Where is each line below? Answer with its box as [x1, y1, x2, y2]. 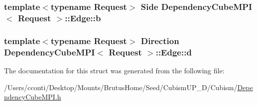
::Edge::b [65, 11, 101, 24]
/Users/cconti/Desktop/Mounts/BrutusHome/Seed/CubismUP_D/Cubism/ [4, 82, 238, 92]
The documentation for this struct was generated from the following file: [4, 65, 225, 75]
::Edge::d [155, 46, 192, 58]
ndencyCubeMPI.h [4, 92, 61, 102]
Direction [140, 34, 179, 47]
